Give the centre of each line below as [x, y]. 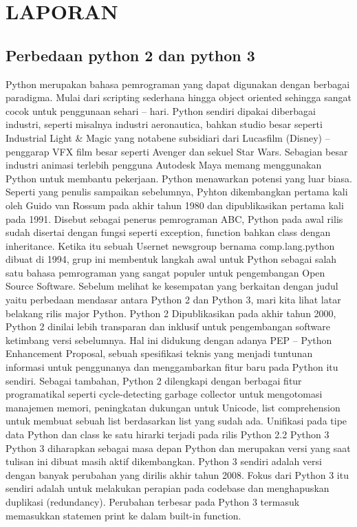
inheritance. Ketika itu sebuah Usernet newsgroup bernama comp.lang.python [170, 245]
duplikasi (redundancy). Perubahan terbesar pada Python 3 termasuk [153, 501]
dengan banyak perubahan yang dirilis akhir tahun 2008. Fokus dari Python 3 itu [177, 474]
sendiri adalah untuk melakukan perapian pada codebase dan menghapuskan [167, 488]
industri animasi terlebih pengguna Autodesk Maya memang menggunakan [164, 165]
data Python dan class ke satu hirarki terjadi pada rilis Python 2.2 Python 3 [167, 434]
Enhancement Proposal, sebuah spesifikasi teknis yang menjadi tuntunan [159, 353]
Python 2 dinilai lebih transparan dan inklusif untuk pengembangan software [168, 326]
